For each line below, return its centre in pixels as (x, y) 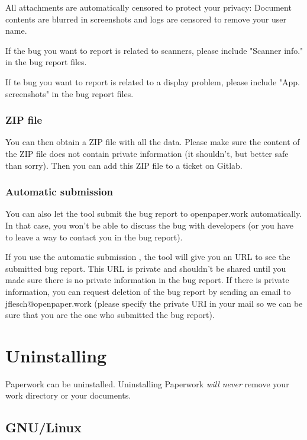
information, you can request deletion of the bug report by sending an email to (148, 291)
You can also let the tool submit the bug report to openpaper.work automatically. (154, 213)
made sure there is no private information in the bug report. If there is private (147, 280)
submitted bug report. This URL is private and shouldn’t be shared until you (146, 268)
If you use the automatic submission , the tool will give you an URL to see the (148, 257)
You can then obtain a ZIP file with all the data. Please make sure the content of (153, 142)
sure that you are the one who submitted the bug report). (110, 315)
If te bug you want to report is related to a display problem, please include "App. (153, 81)
